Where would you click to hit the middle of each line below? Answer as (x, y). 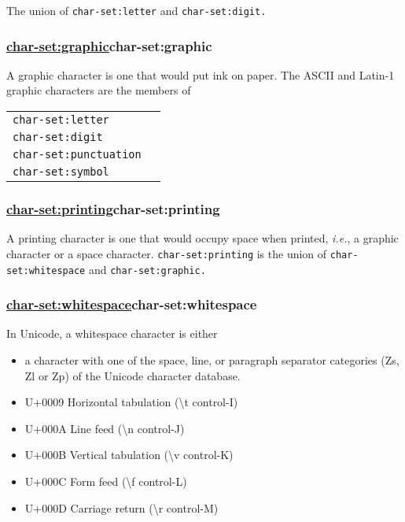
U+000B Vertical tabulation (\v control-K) (129, 455)
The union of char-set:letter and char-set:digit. (136, 10)
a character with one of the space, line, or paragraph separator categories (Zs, (212, 360)
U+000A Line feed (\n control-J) (105, 428)
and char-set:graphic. (147, 269)
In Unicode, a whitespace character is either (112, 333)
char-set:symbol (61, 172)
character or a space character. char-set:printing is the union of (167, 253)
